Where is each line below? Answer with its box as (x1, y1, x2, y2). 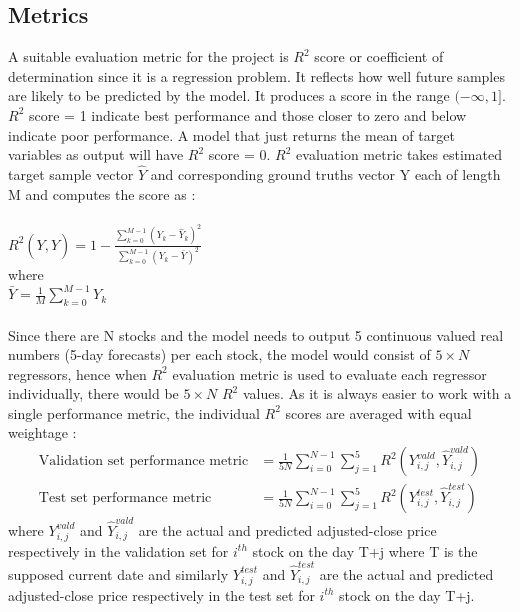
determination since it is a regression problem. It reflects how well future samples (8, 65, 505, 86)
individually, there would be (8, 383, 179, 404)
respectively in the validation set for (8, 540, 229, 561)
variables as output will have (8, 144, 184, 165)
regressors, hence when (8, 363, 147, 384)
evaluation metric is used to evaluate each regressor (172, 363, 487, 384)
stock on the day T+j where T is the (252, 540, 478, 561)
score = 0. (208, 144, 271, 165)
